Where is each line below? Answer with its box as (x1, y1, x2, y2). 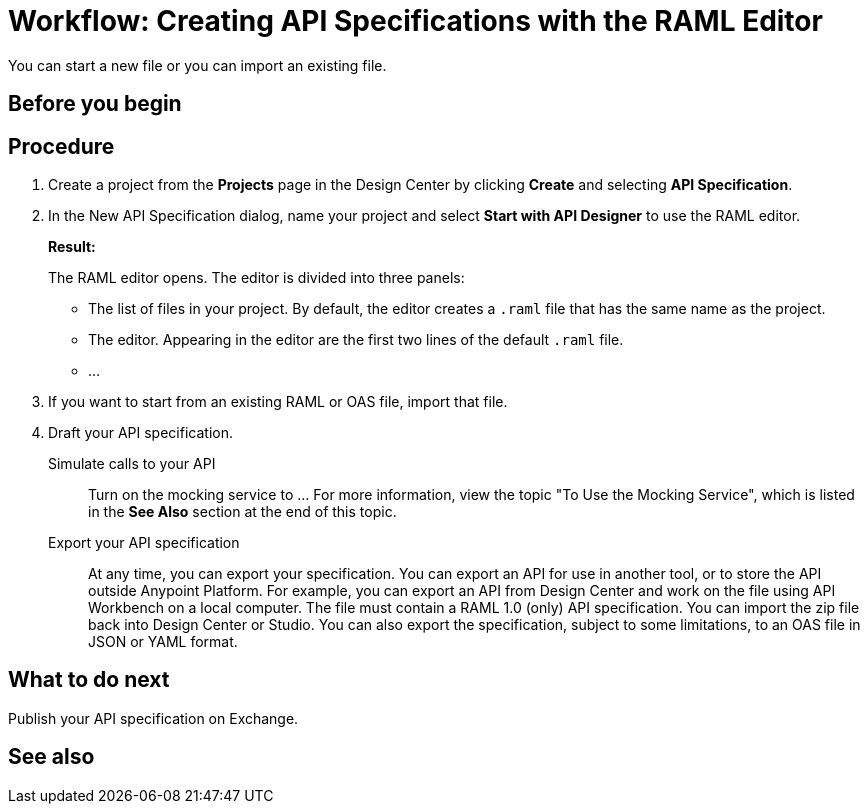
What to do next (8, 667, 170, 693)
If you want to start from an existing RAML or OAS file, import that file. (48, 393, 508, 411)
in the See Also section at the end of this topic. (88, 503, 397, 521)
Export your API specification (48, 534, 240, 552)
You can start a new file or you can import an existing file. (8, 56, 387, 74)
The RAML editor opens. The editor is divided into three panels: (48, 269, 465, 287)
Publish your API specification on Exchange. (8, 709, 299, 727)
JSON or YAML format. (88, 633, 238, 651)
